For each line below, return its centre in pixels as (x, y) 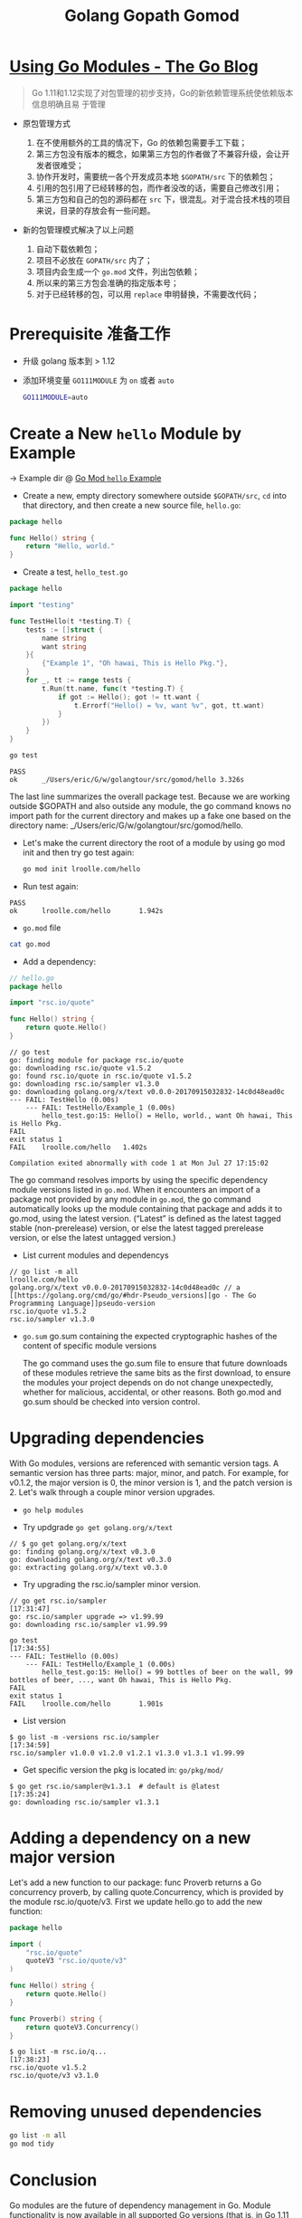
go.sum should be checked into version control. (111, 1401)
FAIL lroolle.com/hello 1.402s (78, 1147)
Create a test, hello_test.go (75, 572)
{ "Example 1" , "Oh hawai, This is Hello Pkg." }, (135, 663)
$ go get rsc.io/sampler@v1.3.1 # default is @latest (115, 1786)
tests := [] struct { (64, 630)
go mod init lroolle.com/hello (81, 869)
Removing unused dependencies (136, 2112)
